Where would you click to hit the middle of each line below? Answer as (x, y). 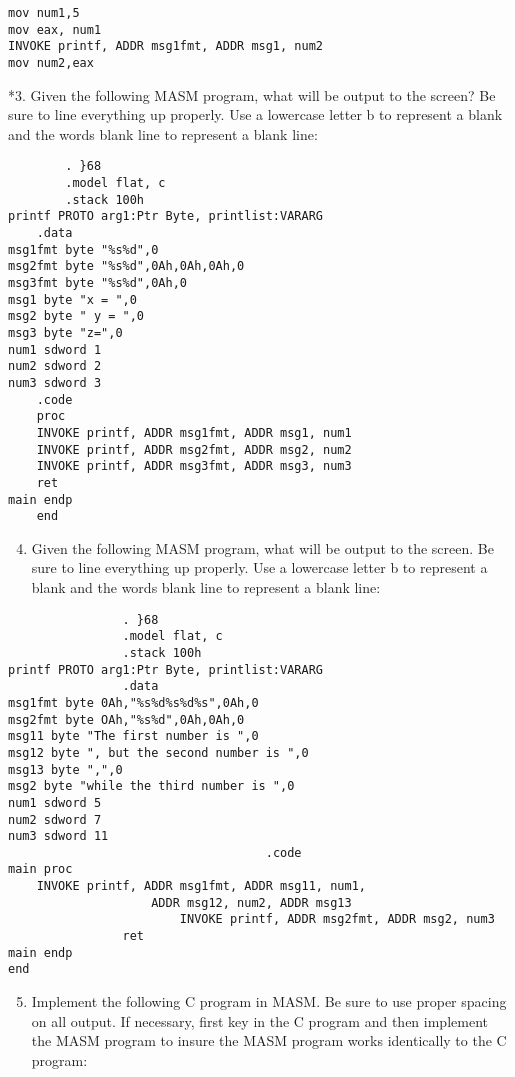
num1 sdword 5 (55, 802)
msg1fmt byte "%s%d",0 (83, 249)
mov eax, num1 (55, 29)
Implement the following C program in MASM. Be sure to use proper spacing (269, 1001)
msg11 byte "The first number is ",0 (133, 736)
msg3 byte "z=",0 (65, 332)
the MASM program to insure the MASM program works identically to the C (269, 1040)
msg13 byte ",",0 (65, 769)
